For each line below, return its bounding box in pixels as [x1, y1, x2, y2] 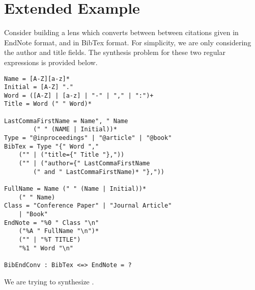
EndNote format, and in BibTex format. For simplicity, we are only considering [4, 37, 251, 47]
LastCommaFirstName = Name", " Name [4, 117, 128, 125]
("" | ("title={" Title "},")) [18, 151, 125, 159]
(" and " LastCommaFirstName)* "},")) [33, 168, 164, 176]
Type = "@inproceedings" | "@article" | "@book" [4, 134, 172, 142]
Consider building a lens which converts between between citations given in [4, 27, 239, 38]
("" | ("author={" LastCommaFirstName [18, 160, 150, 167]
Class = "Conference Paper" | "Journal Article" [4, 202, 172, 210]
